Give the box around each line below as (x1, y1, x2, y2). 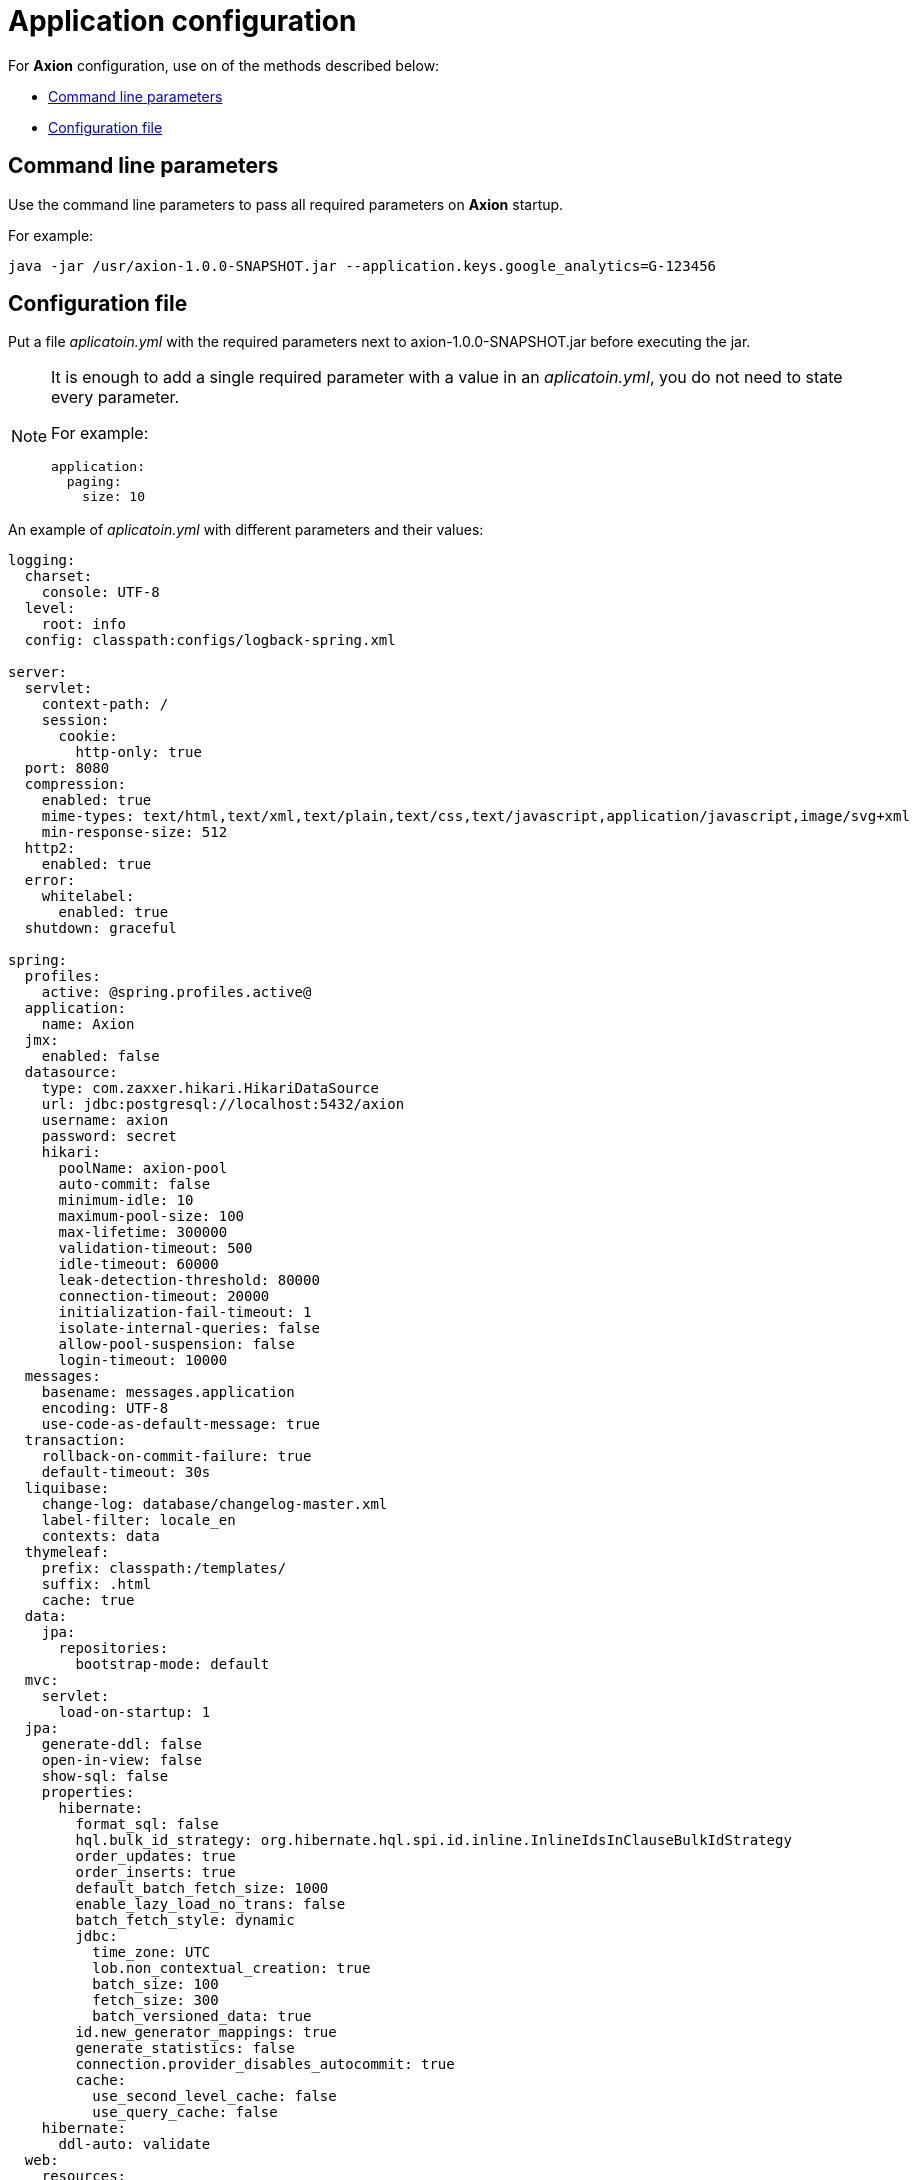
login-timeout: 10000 (58, 1352, 228, 1369)
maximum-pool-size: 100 (58, 1208, 245, 1225)
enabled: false (41, 1048, 160, 1065)
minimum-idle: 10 (58, 1192, 194, 1209)
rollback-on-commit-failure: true (41, 1448, 312, 1465)
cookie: (58, 728, 118, 745)
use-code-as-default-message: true (41, 1416, 320, 1433)
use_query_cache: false (92, 2104, 278, 2121)
